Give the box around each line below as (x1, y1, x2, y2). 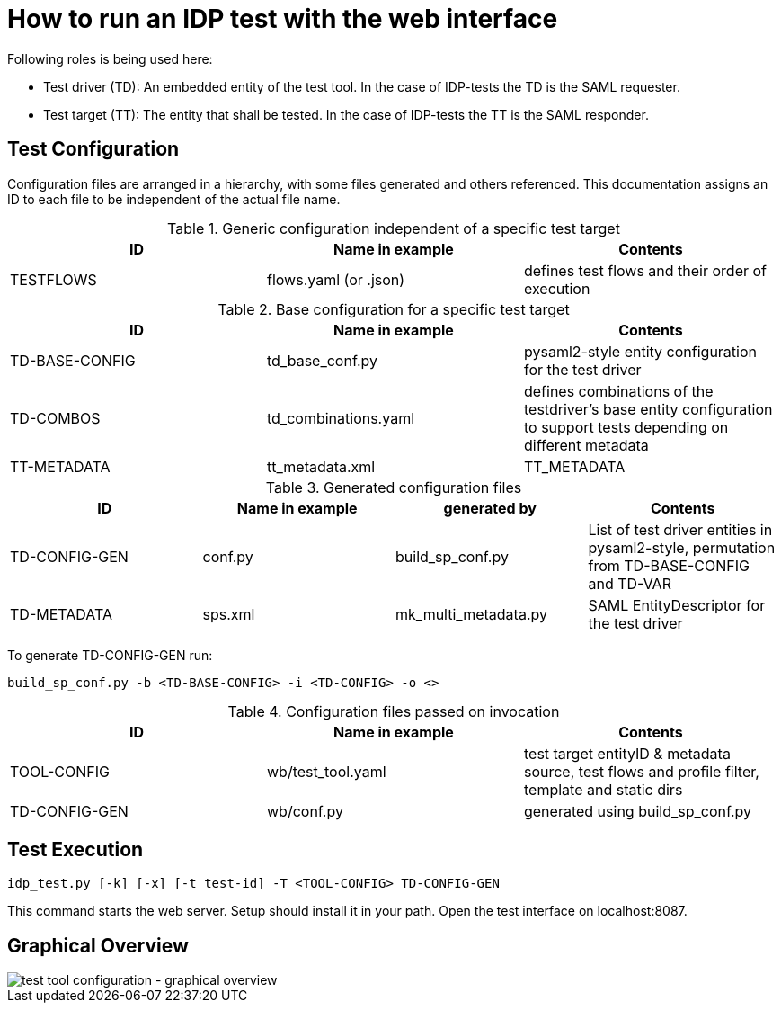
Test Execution (7, 838, 144, 862)
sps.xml (202, 604, 255, 623)
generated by (443, 498, 537, 517)
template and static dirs (523, 780, 683, 799)
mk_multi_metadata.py (395, 604, 547, 623)
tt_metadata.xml (266, 457, 376, 476)
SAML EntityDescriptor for (588, 595, 766, 614)
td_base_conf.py (266, 351, 377, 370)
